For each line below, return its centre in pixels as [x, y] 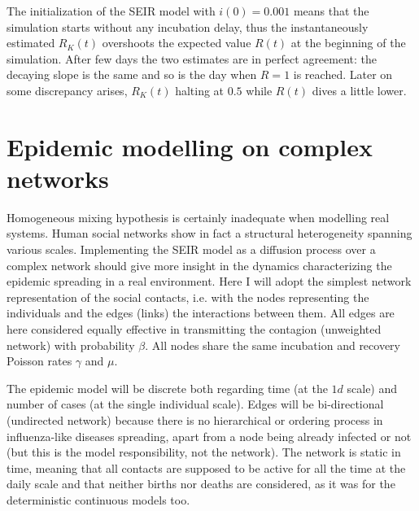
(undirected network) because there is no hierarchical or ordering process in [195, 420]
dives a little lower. [359, 90]
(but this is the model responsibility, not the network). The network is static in [204, 452]
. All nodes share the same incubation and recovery [273, 345]
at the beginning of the [348, 43]
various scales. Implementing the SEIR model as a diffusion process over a [191, 249]
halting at [200, 90]
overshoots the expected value [177, 43]
